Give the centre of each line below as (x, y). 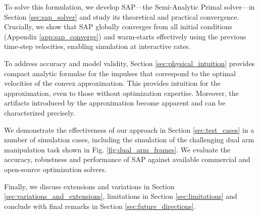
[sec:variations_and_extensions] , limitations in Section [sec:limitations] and (121, 196)
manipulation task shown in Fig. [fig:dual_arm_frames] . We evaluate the (117, 149)
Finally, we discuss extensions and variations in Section (89, 186)
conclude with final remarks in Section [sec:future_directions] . (100, 206)
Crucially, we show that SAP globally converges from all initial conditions (118, 26)
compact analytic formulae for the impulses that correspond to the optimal (120, 73)
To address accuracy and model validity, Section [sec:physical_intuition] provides (129, 63)
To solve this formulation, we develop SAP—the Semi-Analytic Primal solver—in (129, 7)
